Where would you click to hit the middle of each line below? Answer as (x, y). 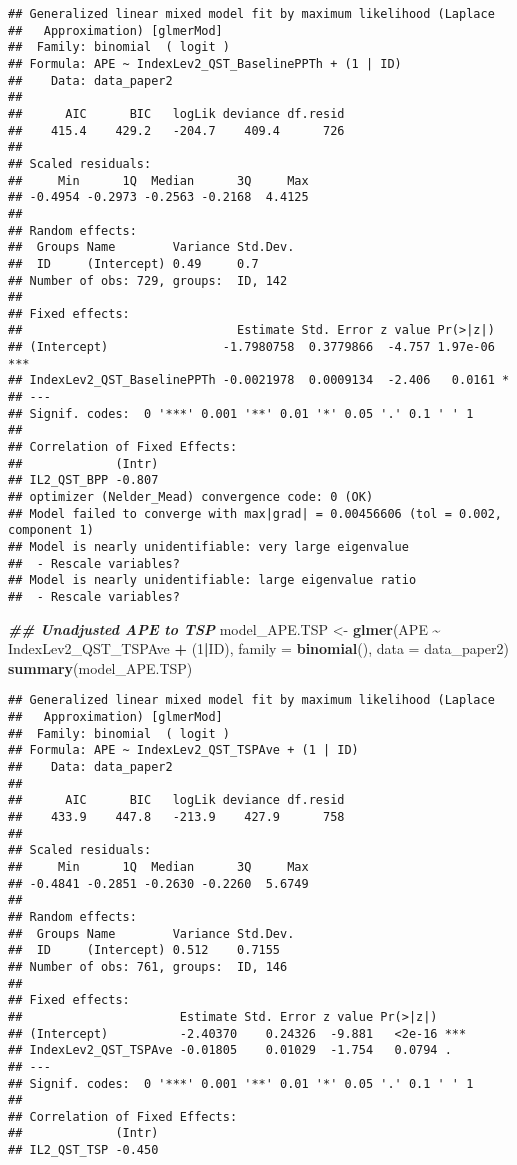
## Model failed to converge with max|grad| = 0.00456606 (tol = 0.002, (255, 513)
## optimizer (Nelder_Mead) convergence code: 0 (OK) (191, 497)
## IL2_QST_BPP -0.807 (83, 480)
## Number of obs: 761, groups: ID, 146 (148, 966)
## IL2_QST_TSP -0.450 (83, 1150)
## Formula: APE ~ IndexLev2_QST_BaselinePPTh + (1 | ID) (205, 63)
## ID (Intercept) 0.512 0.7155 (144, 950)
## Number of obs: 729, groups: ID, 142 (148, 280)
